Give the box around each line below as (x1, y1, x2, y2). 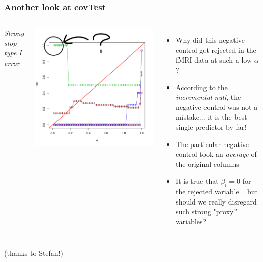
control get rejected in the (176, 44, 256, 55)
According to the (176, 81, 228, 92)
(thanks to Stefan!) (4, 247, 63, 258)
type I (4, 47, 22, 58)
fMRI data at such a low (176, 54, 252, 65)
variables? (176, 216, 207, 226)
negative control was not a (176, 101, 258, 112)
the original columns (176, 158, 239, 169)
